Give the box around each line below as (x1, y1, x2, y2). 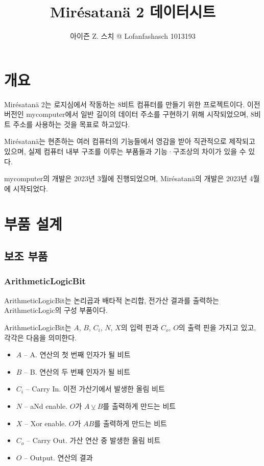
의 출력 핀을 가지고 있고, (178, 322, 256, 332)
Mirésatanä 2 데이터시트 (50, 1, 215, 22)
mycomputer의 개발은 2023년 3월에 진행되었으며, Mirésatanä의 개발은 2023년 (4, 173, 247, 184)
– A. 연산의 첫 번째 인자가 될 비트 (23, 349, 131, 360)
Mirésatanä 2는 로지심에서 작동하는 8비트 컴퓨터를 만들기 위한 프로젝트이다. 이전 (4, 99, 260, 109)
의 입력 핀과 (121, 322, 159, 332)
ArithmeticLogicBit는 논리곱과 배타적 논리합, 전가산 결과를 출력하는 (4, 295, 219, 305)
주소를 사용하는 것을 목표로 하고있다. (13, 118, 130, 129)
